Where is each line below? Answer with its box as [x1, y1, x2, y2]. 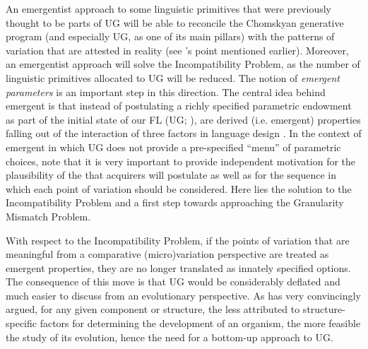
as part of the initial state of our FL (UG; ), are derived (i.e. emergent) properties [6, 112, 361, 126]
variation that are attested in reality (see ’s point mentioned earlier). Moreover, [6, 42, 349, 57]
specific [6, 316, 37, 331]
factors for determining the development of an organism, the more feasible [40, 316, 361, 331]
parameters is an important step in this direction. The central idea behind [6, 84, 326, 99]
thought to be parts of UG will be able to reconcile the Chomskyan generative [6, 15, 344, 30]
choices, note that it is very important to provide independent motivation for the [6, 153, 356, 168]
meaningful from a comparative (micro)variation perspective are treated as [6, 247, 329, 261]
